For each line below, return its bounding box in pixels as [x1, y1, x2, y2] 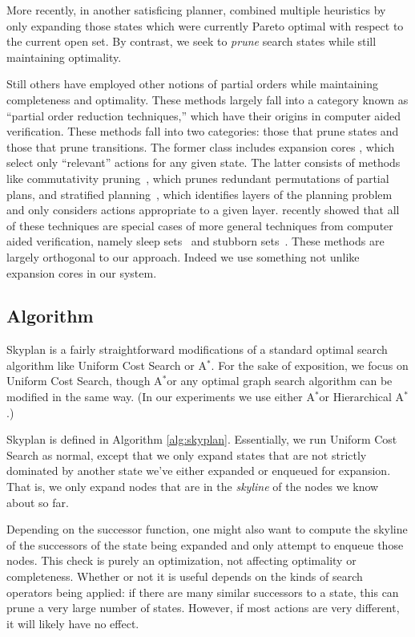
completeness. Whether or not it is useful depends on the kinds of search [6, 568, 363, 585]
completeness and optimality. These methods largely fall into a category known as [6, 91, 409, 108]
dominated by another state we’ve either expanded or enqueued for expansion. [6, 462, 391, 479]
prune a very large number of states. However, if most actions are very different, [6, 599, 400, 616]
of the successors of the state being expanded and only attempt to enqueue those [6, 536, 404, 553]
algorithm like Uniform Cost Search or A [6, 356, 207, 373]
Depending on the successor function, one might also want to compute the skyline [6, 521, 408, 538]
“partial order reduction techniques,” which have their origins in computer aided [6, 107, 401, 124]
